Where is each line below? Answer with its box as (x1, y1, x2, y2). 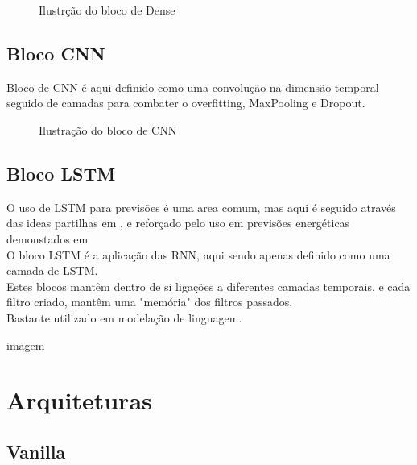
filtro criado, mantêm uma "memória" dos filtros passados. (6, 293, 293, 310)
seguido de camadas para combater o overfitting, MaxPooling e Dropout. (6, 94, 365, 111)
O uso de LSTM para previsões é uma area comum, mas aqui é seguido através (6, 198, 396, 215)
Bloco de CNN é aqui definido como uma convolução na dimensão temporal (6, 78, 379, 95)
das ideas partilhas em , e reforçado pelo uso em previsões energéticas (6, 214, 350, 231)
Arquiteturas (6, 384, 152, 417)
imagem (6, 336, 45, 353)
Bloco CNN (6, 40, 105, 65)
